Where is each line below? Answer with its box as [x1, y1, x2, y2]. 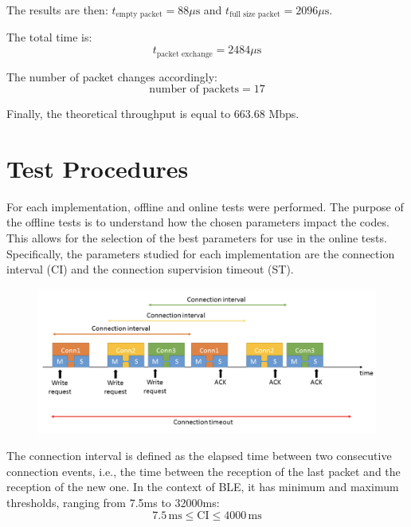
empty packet [115, 10, 162, 19]
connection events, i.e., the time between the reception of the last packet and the [6, 462, 401, 479]
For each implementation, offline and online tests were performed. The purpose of [6, 198, 404, 214]
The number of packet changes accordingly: [6, 68, 217, 85]
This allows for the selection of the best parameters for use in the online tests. [6, 230, 387, 246]
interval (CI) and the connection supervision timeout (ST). [6, 261, 294, 277]
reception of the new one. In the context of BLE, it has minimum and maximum [6, 478, 399, 495]
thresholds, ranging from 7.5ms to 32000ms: [6, 494, 220, 510]
